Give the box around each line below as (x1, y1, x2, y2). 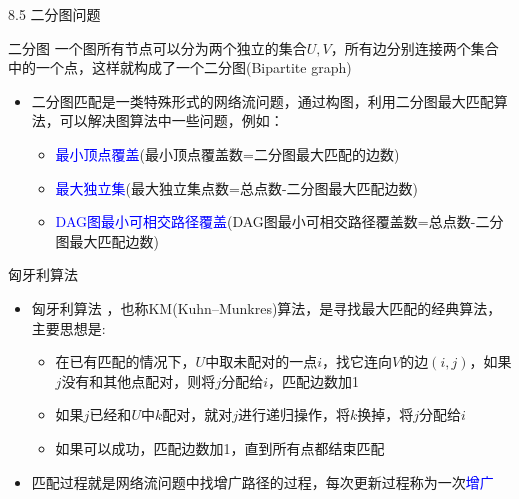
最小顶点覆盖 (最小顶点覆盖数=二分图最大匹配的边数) (55, 143, 400, 164)
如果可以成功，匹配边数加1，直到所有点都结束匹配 (55, 437, 385, 458)
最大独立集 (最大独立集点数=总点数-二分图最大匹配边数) (55, 177, 419, 198)
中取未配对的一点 (205, 351, 318, 372)
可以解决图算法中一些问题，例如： (59, 110, 284, 131)
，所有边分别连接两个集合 (330, 37, 499, 58)
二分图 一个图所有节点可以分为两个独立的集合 (8, 37, 307, 58)
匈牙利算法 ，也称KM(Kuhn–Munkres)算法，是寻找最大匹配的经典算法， (31, 297, 502, 318)
